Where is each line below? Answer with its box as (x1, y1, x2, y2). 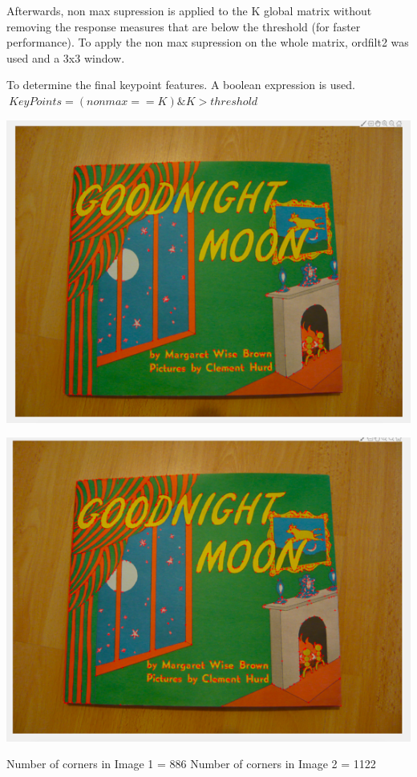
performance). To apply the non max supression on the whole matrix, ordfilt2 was (6, 34, 409, 51)
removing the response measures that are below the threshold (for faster (6, 18, 361, 35)
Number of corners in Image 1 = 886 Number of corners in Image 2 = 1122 (6, 755, 376, 772)
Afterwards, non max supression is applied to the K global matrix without (6, 2, 372, 18)
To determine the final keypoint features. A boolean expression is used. (6, 76, 355, 93)
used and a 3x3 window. (6, 49, 125, 66)
